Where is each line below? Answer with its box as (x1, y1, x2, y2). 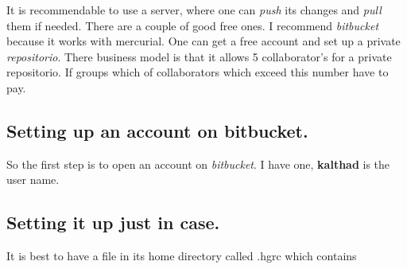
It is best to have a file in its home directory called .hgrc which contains (6, 248, 357, 264)
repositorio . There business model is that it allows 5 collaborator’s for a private (6, 48, 392, 64)
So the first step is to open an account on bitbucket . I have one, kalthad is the (6, 155, 390, 172)
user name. (6, 171, 60, 188)
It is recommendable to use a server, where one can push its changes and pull (6, 2, 382, 18)
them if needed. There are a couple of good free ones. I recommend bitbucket (6, 17, 379, 33)
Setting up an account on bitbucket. (6, 118, 308, 142)
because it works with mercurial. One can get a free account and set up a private (6, 33, 401, 49)
